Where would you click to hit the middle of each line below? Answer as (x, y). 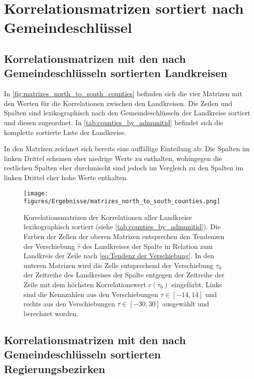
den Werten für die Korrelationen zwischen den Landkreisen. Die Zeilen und (118, 103)
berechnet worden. (51, 313)
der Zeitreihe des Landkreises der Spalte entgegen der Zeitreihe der (124, 275)
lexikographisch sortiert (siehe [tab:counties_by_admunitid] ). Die (122, 227)
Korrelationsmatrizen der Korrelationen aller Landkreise (108, 217)
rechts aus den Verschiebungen (69, 304)
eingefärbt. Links (197, 284)
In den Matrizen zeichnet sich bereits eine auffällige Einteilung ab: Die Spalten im (127, 149)
